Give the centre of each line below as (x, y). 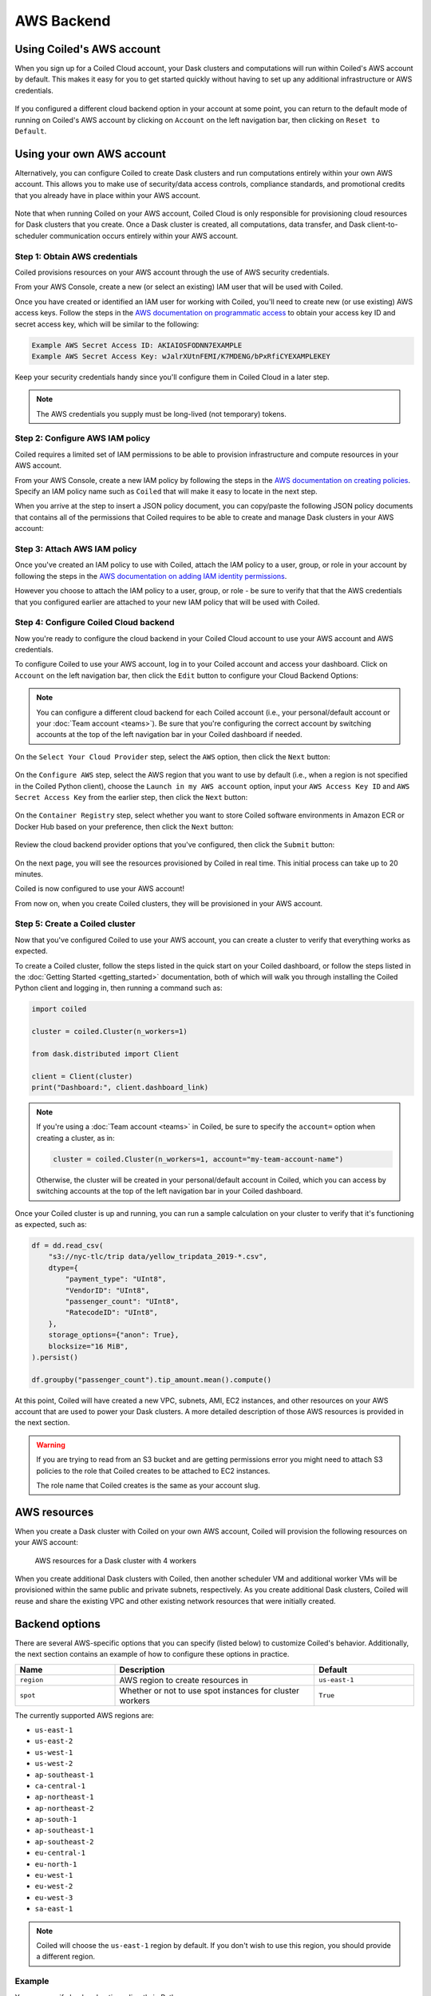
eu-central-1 (60, 1853)
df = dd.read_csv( (67, 1246)
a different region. (66, 1957)
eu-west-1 (54, 1875)
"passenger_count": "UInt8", (122, 1301)
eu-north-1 (56, 1864)
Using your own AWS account (91, 154)
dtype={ (63, 1268)
